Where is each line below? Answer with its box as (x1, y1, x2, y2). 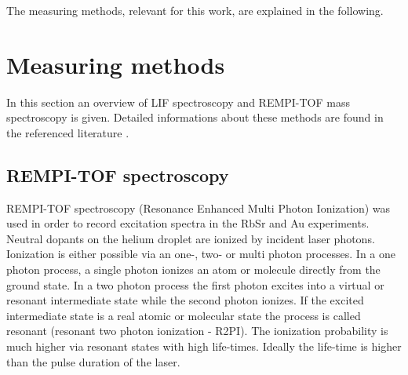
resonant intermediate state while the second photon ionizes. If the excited (6, 292, 364, 308)
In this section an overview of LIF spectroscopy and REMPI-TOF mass (6, 93, 351, 110)
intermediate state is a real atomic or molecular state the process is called (6, 307, 361, 323)
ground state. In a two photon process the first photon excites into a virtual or (6, 276, 384, 293)
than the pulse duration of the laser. (6, 353, 180, 370)
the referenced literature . (6, 124, 129, 140)
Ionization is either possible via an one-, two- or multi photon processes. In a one (6, 246, 395, 262)
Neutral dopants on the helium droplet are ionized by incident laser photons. (6, 230, 375, 246)
